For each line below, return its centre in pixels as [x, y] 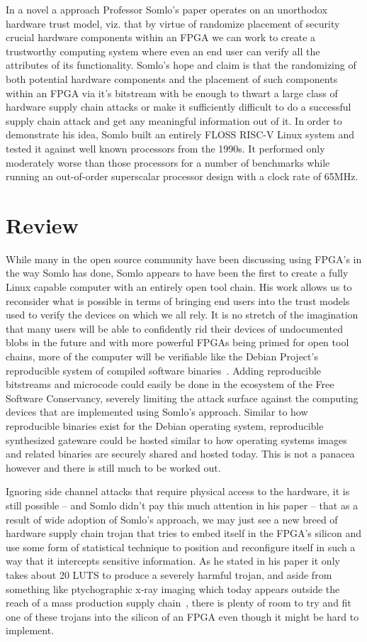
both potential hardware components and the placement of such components [172, 78]
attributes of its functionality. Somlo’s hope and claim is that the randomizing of [181, 65]
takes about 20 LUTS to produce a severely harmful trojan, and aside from [169, 574]
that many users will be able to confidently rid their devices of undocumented [174, 328]
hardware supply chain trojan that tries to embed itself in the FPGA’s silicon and [183, 533]
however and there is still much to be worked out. [113, 467]
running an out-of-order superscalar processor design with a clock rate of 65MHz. [182, 176]
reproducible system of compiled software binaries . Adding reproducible [164, 370]
